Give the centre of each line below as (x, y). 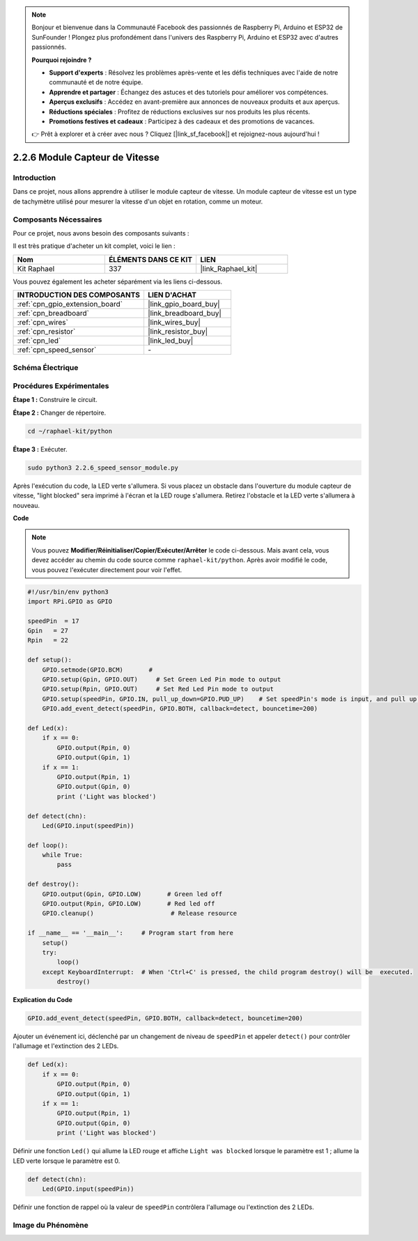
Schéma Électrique (46, 367)
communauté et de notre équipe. (96, 82)
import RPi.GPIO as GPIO (70, 601)
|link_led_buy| (170, 341)
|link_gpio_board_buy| (184, 305)
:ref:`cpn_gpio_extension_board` (70, 305)
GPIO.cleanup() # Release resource (140, 914)
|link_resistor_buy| (178, 332)
